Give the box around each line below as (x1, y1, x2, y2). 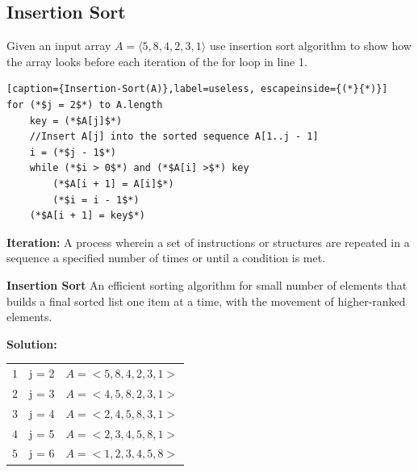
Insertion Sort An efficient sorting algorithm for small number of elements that (6, 276, 408, 293)
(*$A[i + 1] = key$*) (29, 210, 145, 222)
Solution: (6, 335, 57, 352)
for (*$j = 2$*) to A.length (6, 98, 163, 111)
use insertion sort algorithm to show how (209, 37, 412, 54)
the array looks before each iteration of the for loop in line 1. (6, 52, 307, 69)
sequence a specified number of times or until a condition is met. (6, 249, 326, 266)
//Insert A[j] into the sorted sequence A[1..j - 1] (29, 131, 319, 143)
